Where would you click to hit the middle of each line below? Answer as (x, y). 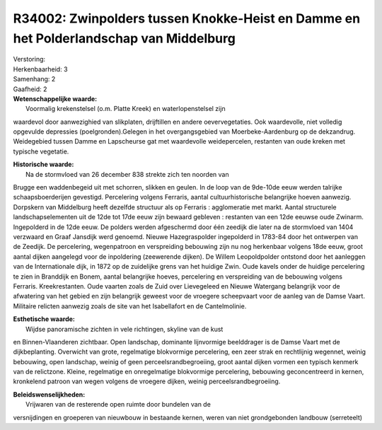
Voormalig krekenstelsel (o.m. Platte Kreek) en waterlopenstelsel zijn (126, 109)
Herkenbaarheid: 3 (40, 69)
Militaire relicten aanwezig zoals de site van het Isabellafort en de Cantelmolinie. (130, 306)
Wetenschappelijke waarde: (55, 98)
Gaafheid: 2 (30, 89)
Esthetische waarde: (44, 319)
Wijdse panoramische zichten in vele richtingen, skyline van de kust (125, 329)
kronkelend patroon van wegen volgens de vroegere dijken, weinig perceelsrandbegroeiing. (147, 381)
